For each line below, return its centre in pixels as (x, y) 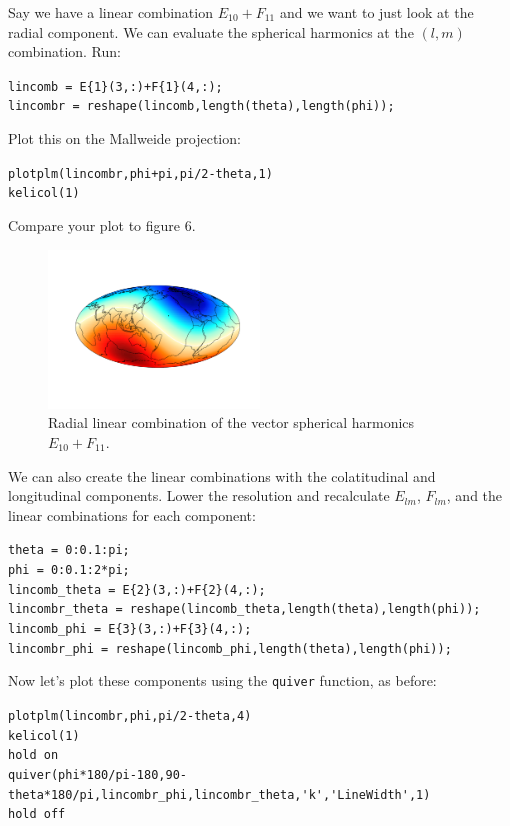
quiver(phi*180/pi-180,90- (97, 774)
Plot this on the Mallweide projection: (124, 138)
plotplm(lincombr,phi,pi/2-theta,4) (130, 715)
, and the (474, 495)
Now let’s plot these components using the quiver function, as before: (222, 680)
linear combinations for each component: (132, 514)
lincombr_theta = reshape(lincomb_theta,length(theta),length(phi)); (244, 609)
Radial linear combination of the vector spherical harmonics (231, 422)
